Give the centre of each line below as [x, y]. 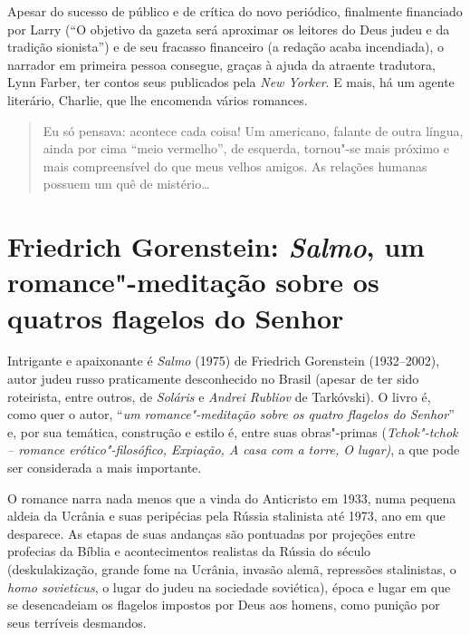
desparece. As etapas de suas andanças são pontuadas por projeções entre [211, 533]
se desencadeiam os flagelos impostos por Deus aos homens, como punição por [224, 605]
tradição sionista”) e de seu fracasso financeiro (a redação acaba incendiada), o [225, 47]
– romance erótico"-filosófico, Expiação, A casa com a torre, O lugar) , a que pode [234, 449]
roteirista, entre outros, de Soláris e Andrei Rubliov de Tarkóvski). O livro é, [219, 396]
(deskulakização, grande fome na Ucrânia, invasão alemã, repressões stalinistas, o [232, 568]
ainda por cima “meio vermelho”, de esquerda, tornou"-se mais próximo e [246, 148]
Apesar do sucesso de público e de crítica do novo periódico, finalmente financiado [235, 11]
